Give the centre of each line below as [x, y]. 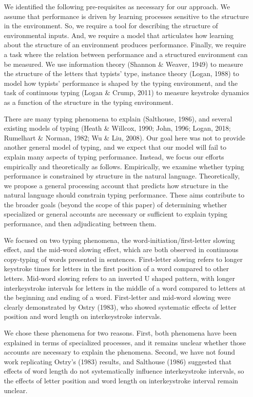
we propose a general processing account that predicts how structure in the [116, 185]
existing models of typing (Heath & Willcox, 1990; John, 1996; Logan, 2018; [117, 128]
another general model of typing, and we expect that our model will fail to [115, 147]
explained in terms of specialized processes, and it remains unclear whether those [125, 342]
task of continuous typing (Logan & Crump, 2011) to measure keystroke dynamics [127, 92]
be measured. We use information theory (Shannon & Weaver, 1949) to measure [124, 64]
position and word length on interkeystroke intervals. [83, 316]
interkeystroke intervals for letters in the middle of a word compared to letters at [125, 288]
